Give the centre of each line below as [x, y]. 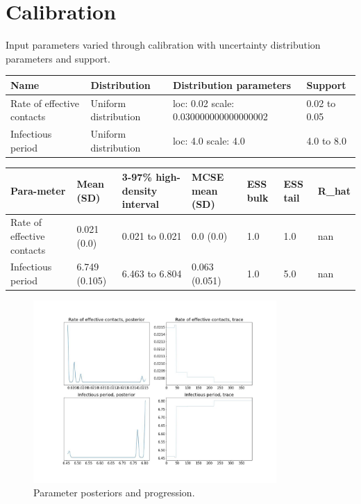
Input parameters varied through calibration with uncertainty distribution [163, 45]
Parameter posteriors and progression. [114, 493]
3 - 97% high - [151, 177]
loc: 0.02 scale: [203, 103]
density [140, 190]
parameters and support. [58, 58]
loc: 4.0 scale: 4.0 [209, 140]
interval [140, 204]
